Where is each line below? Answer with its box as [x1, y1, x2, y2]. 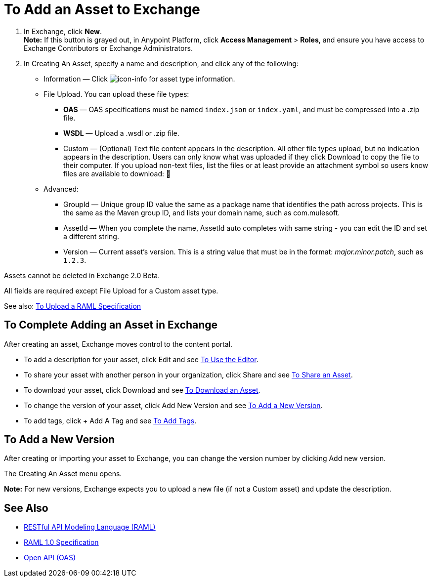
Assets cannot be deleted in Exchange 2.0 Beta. [4, 271, 160, 280]
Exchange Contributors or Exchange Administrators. [24, 43, 193, 52]
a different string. [63, 232, 119, 241]
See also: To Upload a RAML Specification [4, 301, 141, 310]
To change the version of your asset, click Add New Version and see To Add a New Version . [24, 401, 323, 410]
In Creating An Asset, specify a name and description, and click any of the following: [24, 59, 299, 68]
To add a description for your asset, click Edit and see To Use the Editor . [24, 355, 259, 364]
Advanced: [43, 184, 79, 193]
